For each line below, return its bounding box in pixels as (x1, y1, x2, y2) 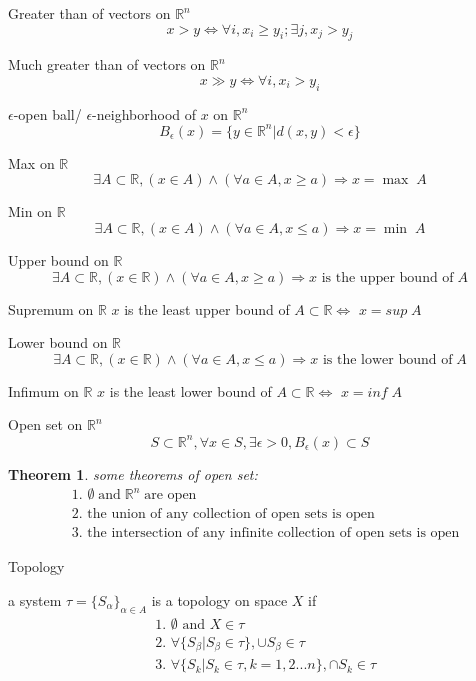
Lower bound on (8, 332, 108, 353)
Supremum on (8, 298, 94, 319)
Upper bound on (8, 250, 109, 271)
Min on (8, 201, 52, 222)
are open (144, 488, 197, 503)
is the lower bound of (322, 352, 453, 367)
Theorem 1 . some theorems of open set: (8, 463, 258, 484)
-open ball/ (13, 103, 82, 124)
